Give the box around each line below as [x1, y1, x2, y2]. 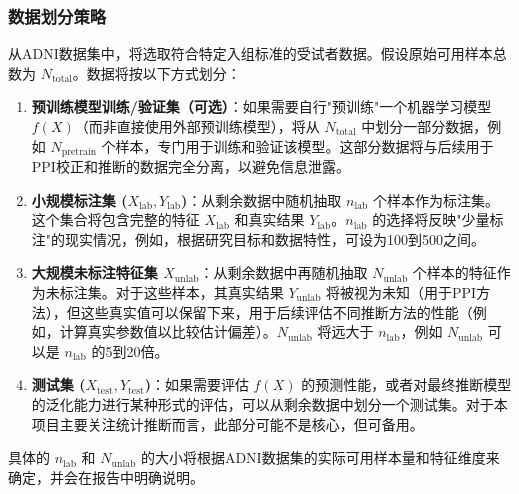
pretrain [61, 147, 97, 158]
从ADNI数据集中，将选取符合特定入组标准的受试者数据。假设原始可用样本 [8, 43, 493, 64]
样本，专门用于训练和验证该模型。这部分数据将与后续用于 [115, 135, 494, 156]
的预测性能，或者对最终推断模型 [301, 374, 512, 395]
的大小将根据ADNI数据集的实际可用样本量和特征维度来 [140, 447, 500, 468]
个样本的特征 [412, 262, 497, 283]
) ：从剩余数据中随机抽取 [181, 189, 342, 210]
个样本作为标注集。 [372, 189, 499, 210]
